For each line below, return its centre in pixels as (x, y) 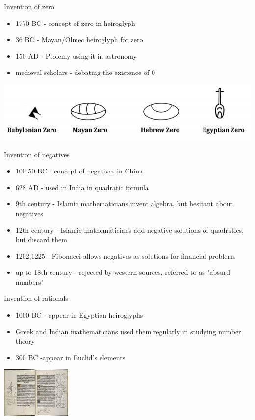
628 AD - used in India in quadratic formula (82, 187)
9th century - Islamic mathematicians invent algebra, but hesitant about (124, 204)
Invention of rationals (36, 298)
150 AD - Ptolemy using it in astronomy (76, 56)
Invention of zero (29, 6)
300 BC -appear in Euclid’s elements (70, 357)
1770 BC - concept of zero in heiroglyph (75, 23)
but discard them (41, 239)
